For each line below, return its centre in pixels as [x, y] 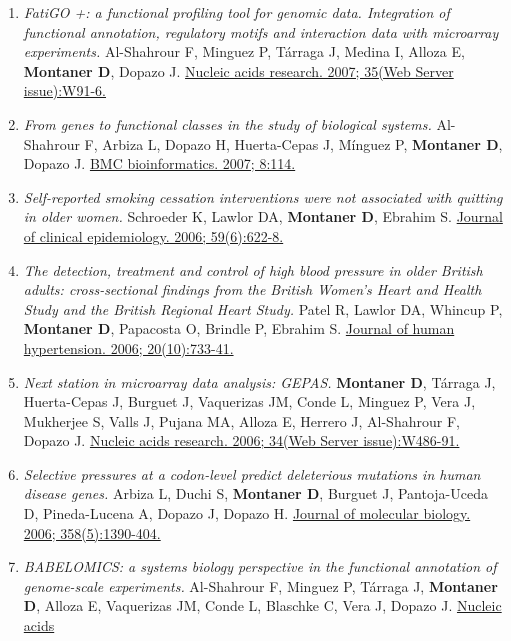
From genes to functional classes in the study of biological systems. [227, 123]
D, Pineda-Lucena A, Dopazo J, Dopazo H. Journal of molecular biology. [247, 513]
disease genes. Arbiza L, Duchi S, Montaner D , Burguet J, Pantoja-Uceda [255, 493]
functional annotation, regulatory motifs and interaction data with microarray [261, 31]
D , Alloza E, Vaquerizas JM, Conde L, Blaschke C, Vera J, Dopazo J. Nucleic [262, 605]
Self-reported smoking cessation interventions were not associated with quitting [263, 196]
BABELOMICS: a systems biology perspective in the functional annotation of [260, 566]
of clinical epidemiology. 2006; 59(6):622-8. [153, 235]
